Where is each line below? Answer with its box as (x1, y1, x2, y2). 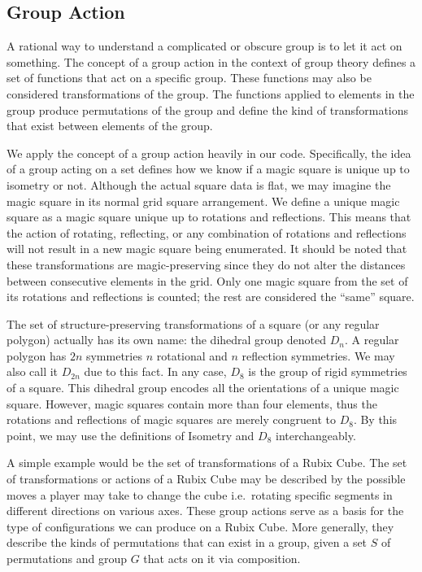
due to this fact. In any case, (84, 363, 227, 380)
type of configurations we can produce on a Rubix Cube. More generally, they (7, 517, 394, 535)
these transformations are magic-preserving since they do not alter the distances (7, 255, 406, 273)
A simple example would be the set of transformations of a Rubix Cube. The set (7, 454, 407, 471)
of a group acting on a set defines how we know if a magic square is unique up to (7, 160, 410, 177)
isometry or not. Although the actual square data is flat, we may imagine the (7, 176, 391, 193)
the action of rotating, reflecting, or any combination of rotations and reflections (7, 224, 407, 241)
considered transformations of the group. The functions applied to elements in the (7, 85, 415, 102)
